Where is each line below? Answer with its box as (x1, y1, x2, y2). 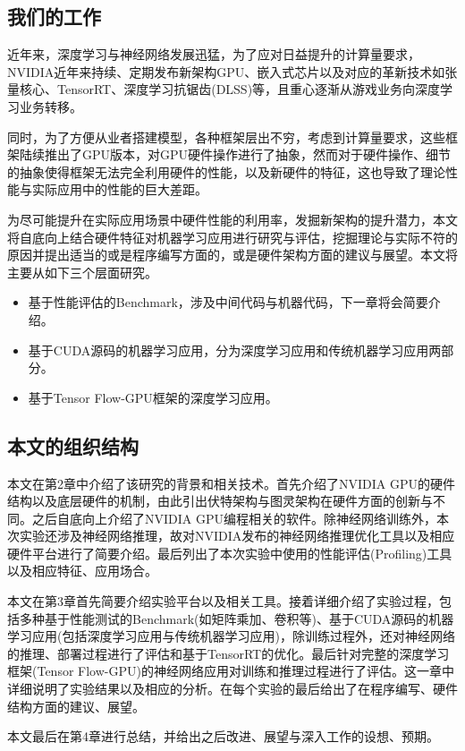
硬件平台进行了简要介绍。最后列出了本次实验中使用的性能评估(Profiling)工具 (7, 543, 452, 562)
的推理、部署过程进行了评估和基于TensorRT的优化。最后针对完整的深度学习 (7, 644, 450, 662)
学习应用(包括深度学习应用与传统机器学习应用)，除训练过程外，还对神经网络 (7, 627, 455, 645)
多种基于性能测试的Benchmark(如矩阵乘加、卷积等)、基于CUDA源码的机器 (19, 609, 454, 627)
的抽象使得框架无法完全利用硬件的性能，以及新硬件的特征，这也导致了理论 (7, 162, 445, 181)
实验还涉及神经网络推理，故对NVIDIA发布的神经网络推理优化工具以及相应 (19, 526, 455, 545)
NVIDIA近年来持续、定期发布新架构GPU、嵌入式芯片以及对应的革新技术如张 (7, 62, 458, 81)
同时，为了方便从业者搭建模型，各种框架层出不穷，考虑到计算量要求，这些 (7, 127, 445, 146)
